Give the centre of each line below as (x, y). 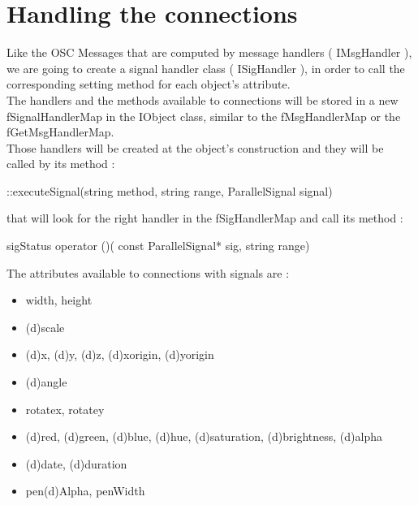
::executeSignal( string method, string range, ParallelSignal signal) (170, 190)
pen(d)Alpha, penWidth (85, 491)
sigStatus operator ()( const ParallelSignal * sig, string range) (158, 246)
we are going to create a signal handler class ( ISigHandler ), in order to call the (206, 68)
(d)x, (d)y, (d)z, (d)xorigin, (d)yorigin (120, 354)
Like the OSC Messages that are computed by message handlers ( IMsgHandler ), (209, 52)
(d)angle (46, 382)
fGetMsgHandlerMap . (60, 132)
